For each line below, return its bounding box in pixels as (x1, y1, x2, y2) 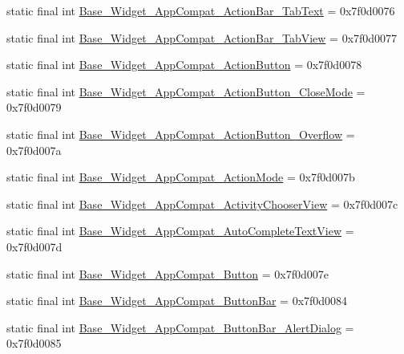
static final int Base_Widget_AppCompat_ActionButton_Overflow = (6, 125, 355, 142)
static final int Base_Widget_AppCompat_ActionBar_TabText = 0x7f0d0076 (6, 2, 395, 18)
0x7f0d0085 (6, 335, 62, 352)
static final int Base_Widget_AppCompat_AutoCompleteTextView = (6, 222, 354, 239)
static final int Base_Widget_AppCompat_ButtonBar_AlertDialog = (6, 319, 354, 336)
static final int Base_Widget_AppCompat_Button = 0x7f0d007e (6, 265, 329, 282)
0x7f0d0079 (6, 99, 62, 116)
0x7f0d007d (6, 238, 63, 254)
